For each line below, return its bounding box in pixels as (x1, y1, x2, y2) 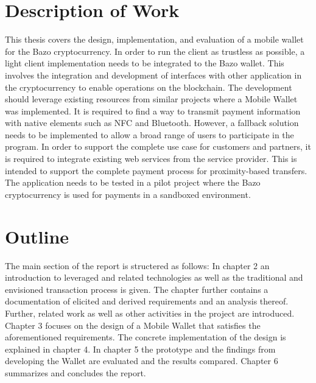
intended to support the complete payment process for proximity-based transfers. (5, 164, 307, 177)
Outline (5, 223, 69, 248)
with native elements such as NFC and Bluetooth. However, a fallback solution (5, 116, 299, 129)
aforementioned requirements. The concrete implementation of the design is (5, 331, 286, 343)
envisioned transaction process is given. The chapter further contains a (5, 283, 269, 295)
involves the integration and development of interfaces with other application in (5, 68, 302, 81)
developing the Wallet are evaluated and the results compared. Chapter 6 (5, 354, 278, 367)
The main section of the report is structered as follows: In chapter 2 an (5, 259, 270, 272)
